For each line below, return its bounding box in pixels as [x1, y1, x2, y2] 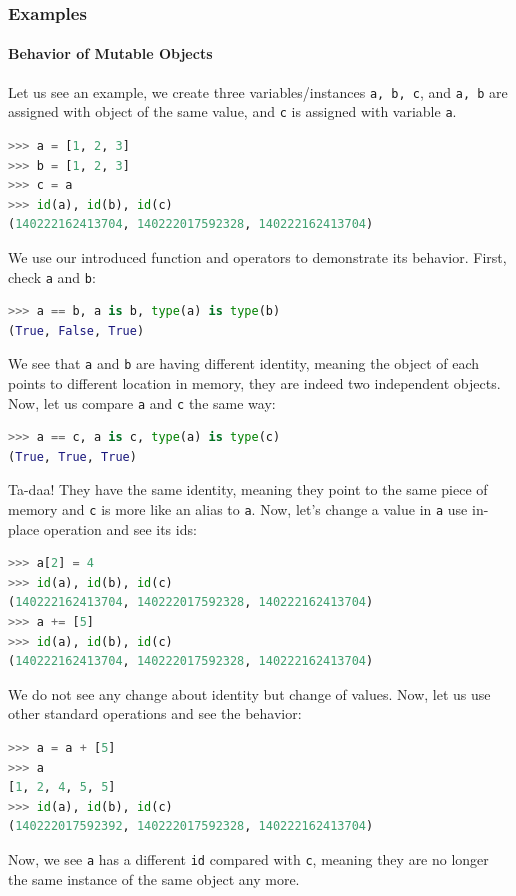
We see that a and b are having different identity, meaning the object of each [8, 353, 480, 374]
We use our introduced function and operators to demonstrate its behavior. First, [8, 246, 507, 267]
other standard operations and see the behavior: [8, 703, 302, 724]
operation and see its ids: [43, 518, 197, 539]
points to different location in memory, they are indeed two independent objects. [8, 373, 501, 394]
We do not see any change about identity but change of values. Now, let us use [8, 683, 491, 704]
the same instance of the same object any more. [8, 868, 300, 889]
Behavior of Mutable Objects [8, 43, 213, 64]
